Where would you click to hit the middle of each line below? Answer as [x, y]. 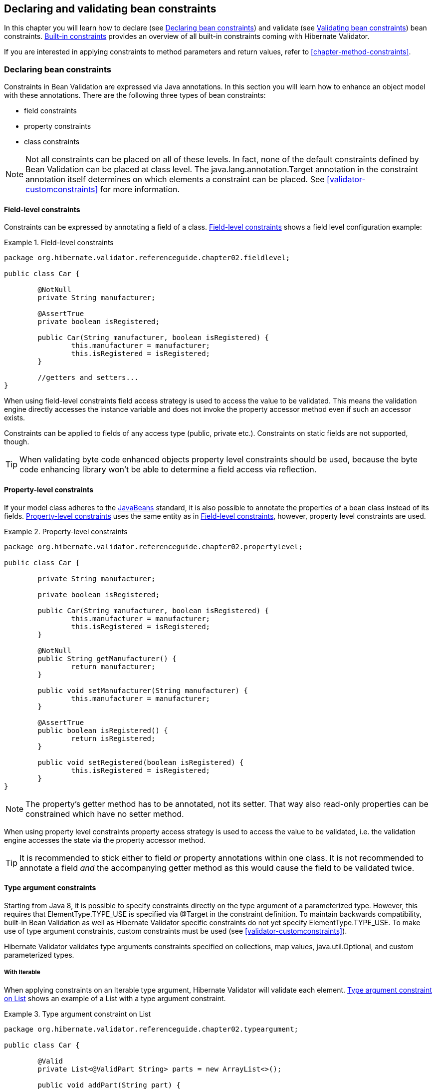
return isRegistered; [113, 738]
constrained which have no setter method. [105, 814]
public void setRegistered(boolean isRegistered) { [141, 762]
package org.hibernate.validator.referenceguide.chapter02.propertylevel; [153, 546]
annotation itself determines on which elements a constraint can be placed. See [175, 180]
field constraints [50, 111]
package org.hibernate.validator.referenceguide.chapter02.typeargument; [151, 1029]
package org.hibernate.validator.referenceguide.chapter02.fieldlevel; [147, 258]
